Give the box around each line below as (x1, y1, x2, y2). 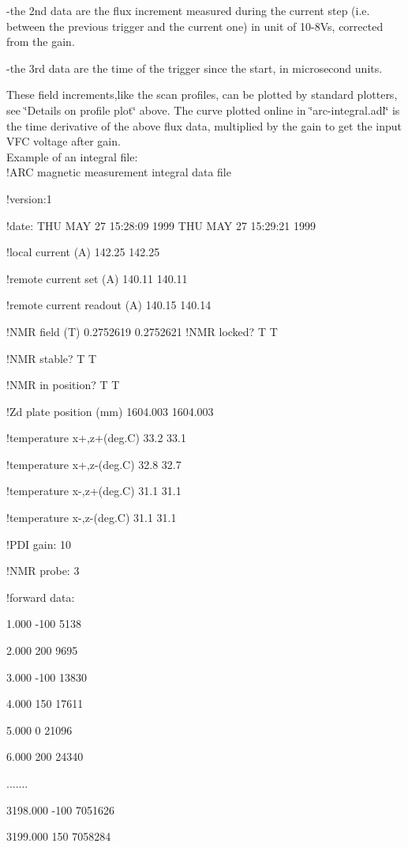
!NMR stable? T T (6, 350, 97, 366)
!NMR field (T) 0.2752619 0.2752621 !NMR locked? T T (6, 323, 278, 339)
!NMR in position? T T (6, 376, 120, 393)
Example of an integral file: (6, 148, 138, 164)
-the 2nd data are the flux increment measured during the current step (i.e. (6, 2, 370, 18)
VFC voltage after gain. (6, 133, 121, 149)
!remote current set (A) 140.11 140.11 (6, 270, 188, 286)
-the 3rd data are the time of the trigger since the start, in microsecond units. (6, 59, 383, 76)
